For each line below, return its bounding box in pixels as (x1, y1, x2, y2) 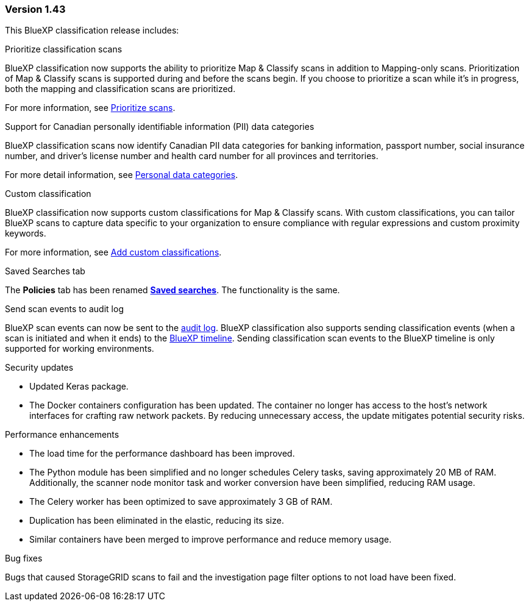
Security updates (5, 362, 74, 373)
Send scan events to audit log (5, 304, 124, 315)
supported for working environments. (5, 343, 154, 354)
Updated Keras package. (29, 381, 129, 392)
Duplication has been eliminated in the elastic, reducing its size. (29, 515, 284, 526)
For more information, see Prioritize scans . (5, 102, 176, 113)
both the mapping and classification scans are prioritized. (5, 84, 236, 94)
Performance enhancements (5, 429, 119, 440)
